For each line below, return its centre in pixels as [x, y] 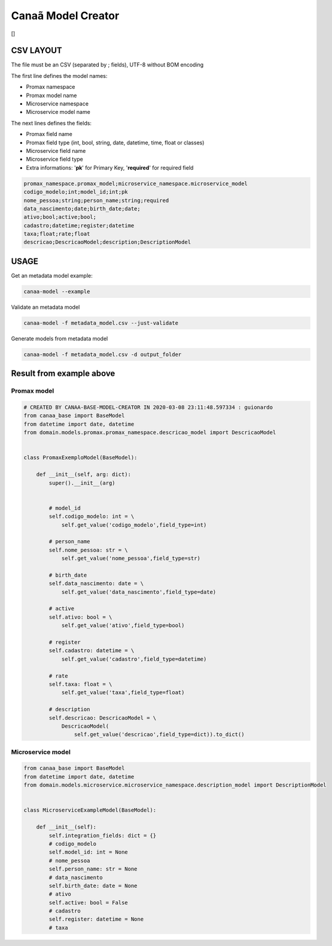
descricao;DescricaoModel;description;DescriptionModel [107, 242]
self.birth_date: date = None [93, 885]
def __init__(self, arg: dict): [84, 474]
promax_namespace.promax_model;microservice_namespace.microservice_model [136, 183]
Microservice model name [58, 112]
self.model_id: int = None [88, 852]
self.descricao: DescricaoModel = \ [103, 718]
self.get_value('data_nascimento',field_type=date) [139, 592]
